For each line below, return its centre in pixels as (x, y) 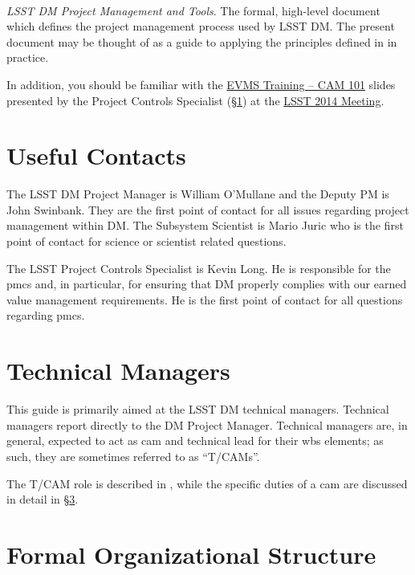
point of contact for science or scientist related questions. (146, 241)
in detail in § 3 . (43, 499)
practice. (28, 57)
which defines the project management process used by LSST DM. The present (201, 26)
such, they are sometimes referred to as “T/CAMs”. (133, 456)
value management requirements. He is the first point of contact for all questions (205, 299)
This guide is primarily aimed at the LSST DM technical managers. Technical (198, 409)
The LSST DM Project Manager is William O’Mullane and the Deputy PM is (198, 194)
